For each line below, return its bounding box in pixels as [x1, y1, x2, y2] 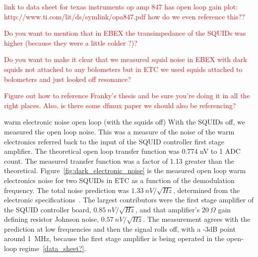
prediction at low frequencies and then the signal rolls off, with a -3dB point [4, 223, 236, 234]
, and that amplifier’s [135, 204, 200, 214]
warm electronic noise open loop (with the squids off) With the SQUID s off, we [4, 117, 245, 127]
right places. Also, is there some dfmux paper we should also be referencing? [4, 100, 236, 110]
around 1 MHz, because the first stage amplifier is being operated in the [4, 233, 225, 244]
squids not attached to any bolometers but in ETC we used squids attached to [4, 64, 243, 74]
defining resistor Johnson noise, [4, 214, 99, 224]
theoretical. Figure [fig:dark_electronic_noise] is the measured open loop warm [4, 165, 246, 176]
